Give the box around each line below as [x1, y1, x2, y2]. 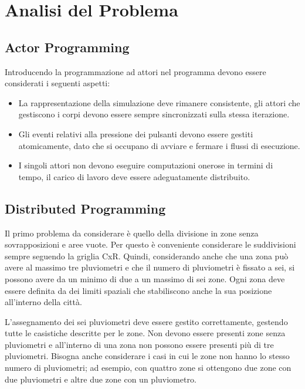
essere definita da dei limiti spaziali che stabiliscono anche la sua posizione [5, 284, 272, 296]
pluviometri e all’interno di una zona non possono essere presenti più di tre [5, 338, 274, 350]
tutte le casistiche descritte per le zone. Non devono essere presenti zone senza [5, 327, 286, 339]
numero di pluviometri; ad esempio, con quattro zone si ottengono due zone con [5, 361, 292, 374]
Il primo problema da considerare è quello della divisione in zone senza [5, 226, 259, 239]
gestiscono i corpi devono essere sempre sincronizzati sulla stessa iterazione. [18, 108, 290, 120]
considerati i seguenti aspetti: [5, 77, 110, 89]
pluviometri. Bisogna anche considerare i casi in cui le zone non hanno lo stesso [5, 350, 290, 362]
